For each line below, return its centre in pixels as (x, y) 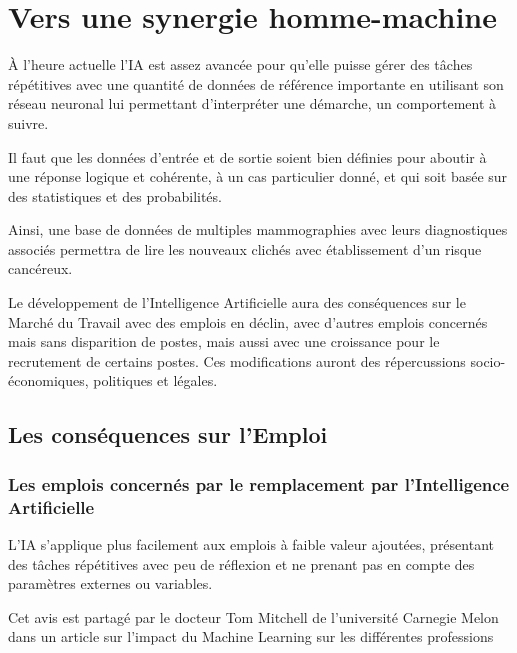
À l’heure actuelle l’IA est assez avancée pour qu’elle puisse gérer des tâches (240, 64)
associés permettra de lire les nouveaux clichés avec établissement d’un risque (245, 248)
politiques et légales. (155, 380)
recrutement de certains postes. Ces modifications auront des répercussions (237, 360)
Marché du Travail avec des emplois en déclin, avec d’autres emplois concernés (248, 321)
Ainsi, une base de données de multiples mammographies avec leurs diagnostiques (258, 229)
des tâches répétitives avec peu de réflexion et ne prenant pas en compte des (241, 563)
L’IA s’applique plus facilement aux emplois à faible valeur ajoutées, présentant (251, 543)
